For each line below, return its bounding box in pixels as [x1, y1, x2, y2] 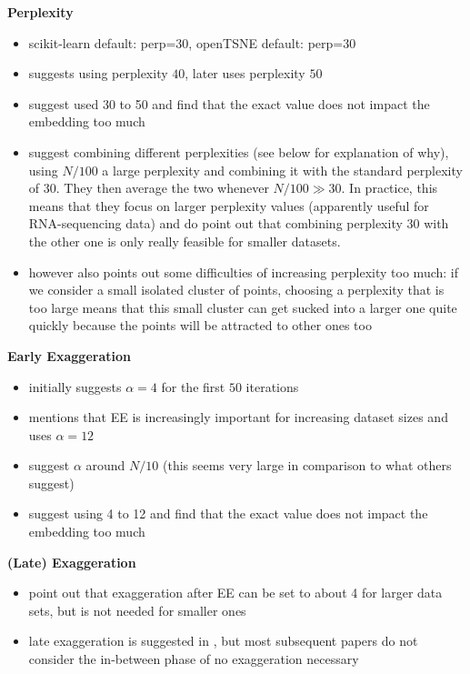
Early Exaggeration [7, 346, 131, 365]
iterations [245, 377, 299, 396]
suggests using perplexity [28, 64, 168, 83]
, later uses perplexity [185, 64, 305, 83]
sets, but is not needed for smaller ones [28, 600, 246, 619]
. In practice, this [341, 178, 438, 197]
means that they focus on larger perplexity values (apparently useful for [28, 196, 429, 215]
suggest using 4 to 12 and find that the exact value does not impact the [28, 504, 428, 523]
